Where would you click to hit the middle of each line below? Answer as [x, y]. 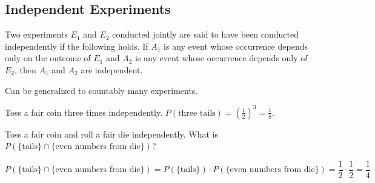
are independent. [112, 69]
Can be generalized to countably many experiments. [101, 90]
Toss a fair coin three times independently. [84, 112]
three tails [197, 113]
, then [25, 69]
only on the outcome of [48, 58]
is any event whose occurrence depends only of [221, 58]
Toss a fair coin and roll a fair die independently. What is [111, 134]
